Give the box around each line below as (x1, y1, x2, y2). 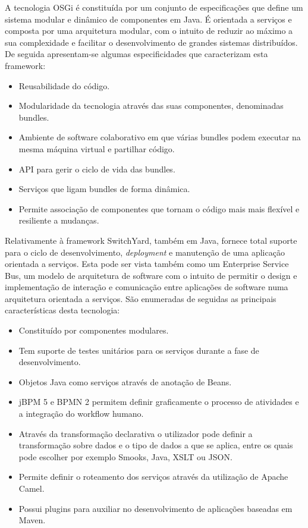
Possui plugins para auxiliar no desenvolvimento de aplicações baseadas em (18, 502, 293, 514)
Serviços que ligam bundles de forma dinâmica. (18, 183, 190, 195)
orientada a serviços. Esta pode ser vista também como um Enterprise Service (5, 257, 289, 270)
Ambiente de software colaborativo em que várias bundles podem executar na (18, 131, 301, 143)
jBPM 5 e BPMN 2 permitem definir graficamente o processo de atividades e (18, 395, 299, 408)
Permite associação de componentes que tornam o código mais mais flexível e (18, 202, 300, 215)
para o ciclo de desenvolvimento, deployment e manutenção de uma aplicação (5, 246, 285, 258)
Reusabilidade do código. (18, 79, 110, 92)
